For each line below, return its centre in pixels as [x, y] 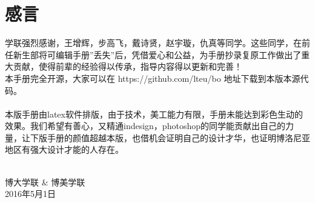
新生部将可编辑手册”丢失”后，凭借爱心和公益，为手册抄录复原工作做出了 [157, 54]
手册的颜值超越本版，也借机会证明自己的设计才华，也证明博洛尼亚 [178, 137]
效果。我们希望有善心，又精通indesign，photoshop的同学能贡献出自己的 [145, 126]
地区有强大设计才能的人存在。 [64, 149]
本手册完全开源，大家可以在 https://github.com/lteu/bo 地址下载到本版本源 [153, 78]
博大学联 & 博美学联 [45, 181]
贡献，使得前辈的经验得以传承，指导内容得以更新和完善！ [128, 66]
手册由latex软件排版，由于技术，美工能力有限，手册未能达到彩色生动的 [162, 114]
